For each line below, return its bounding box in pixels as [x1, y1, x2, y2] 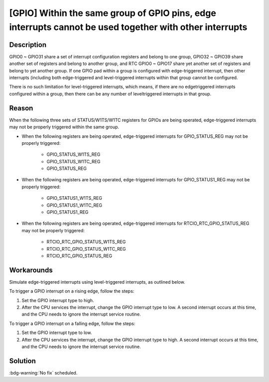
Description [9, 40, 47, 49]
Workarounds [9, 266, 53, 274]
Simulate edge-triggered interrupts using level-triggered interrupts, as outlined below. [9, 279, 185, 285]
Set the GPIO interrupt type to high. [21, 297, 94, 303]
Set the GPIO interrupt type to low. [21, 330, 92, 336]
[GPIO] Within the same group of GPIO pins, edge [9, 7, 216, 18]
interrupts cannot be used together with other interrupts [9, 21, 248, 32]
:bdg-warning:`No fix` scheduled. [9, 370, 78, 376]
